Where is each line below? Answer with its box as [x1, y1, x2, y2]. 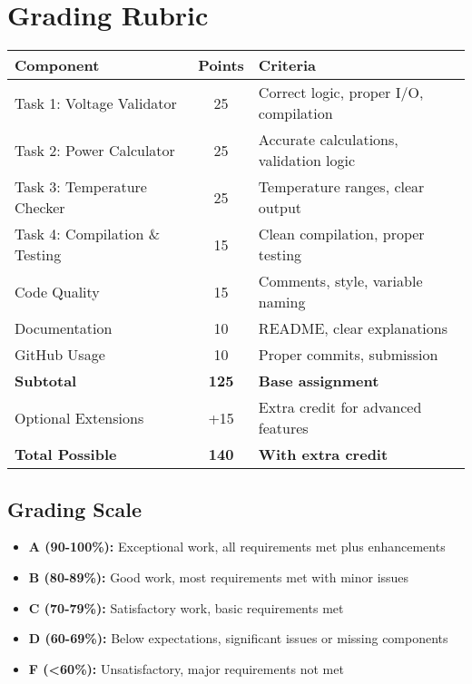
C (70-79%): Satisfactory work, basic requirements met [28, 598, 344, 617]
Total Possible [15, 444, 117, 465]
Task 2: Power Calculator [15, 139, 175, 161]
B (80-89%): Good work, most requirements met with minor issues [28, 567, 409, 586]
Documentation [15, 318, 113, 339]
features [258, 417, 309, 439]
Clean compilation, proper [258, 223, 425, 245]
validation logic [258, 150, 356, 171]
